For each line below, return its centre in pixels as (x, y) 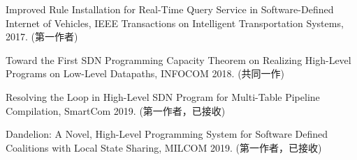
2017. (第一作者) (42, 37)
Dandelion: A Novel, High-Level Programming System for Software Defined (167, 134)
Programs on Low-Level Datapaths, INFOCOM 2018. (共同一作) (145, 73)
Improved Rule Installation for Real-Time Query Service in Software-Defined (170, 9)
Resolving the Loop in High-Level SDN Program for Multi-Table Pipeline (163, 96)
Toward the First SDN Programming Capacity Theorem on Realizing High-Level (178, 59)
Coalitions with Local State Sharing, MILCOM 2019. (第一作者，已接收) (164, 147)
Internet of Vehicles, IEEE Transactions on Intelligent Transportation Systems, (175, 23)
